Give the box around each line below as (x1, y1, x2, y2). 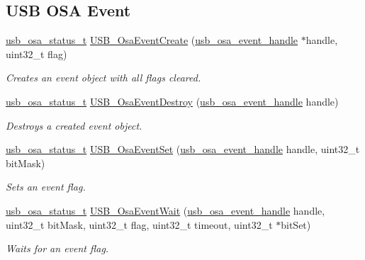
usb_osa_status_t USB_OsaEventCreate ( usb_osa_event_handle (6, 33, 298, 47)
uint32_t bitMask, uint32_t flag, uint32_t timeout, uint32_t (6, 217, 273, 232)
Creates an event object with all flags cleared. (6, 70, 201, 85)
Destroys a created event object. (6, 118, 142, 132)
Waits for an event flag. (6, 241, 109, 256)
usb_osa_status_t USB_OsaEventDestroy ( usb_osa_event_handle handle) (6, 94, 339, 108)
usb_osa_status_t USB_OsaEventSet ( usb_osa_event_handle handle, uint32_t (6, 142, 360, 157)
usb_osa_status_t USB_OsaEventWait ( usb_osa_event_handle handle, (6, 203, 325, 217)
